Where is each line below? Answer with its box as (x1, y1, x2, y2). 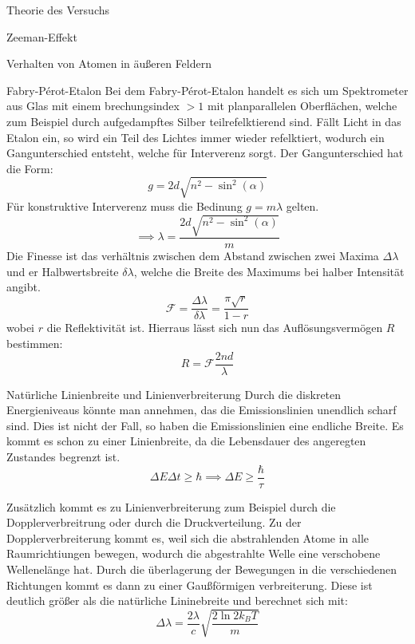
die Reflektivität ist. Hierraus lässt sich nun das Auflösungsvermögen (46, 319, 383, 336)
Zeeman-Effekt (6, 28, 77, 45)
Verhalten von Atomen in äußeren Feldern (6, 55, 211, 72)
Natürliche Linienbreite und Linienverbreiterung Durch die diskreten (6, 385, 342, 402)
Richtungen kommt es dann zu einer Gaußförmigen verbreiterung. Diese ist (6, 576, 373, 593)
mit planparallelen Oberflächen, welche (207, 97, 397, 114)
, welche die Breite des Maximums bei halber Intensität (133, 263, 405, 279)
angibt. (6, 279, 41, 295)
